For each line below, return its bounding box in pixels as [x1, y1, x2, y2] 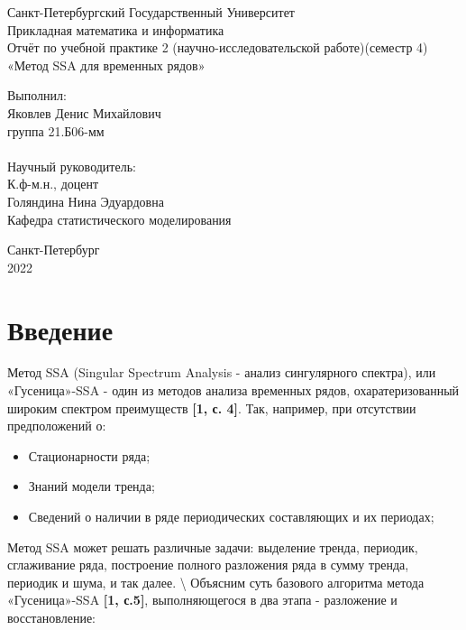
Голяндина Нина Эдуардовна [7, 191, 164, 210]
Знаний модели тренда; [28, 477, 155, 496]
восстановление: [7, 607, 96, 626]
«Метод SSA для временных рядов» [7, 55, 206, 74]
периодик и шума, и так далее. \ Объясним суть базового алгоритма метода [7, 572, 425, 591]
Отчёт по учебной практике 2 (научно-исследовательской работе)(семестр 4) [7, 38, 428, 57]
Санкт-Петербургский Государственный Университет [7, 3, 295, 21]
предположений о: [7, 416, 106, 435]
